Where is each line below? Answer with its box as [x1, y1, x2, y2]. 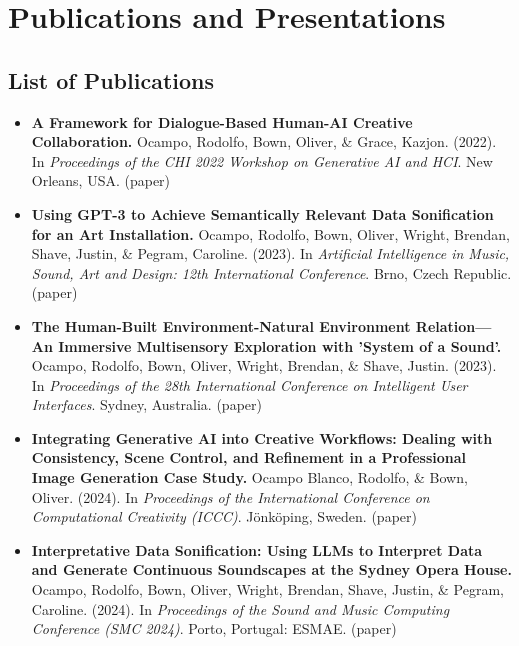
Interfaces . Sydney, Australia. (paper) [31, 394, 262, 415]
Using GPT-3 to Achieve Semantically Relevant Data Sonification [31, 203, 494, 224]
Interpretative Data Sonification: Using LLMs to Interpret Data [31, 539, 483, 560]
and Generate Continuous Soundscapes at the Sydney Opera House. [31, 559, 512, 580]
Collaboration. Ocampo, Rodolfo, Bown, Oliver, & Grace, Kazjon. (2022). [31, 131, 497, 152]
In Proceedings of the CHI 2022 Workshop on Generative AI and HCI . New [31, 150, 493, 171]
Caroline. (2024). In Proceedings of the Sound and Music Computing [31, 598, 450, 619]
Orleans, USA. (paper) [31, 170, 171, 191]
